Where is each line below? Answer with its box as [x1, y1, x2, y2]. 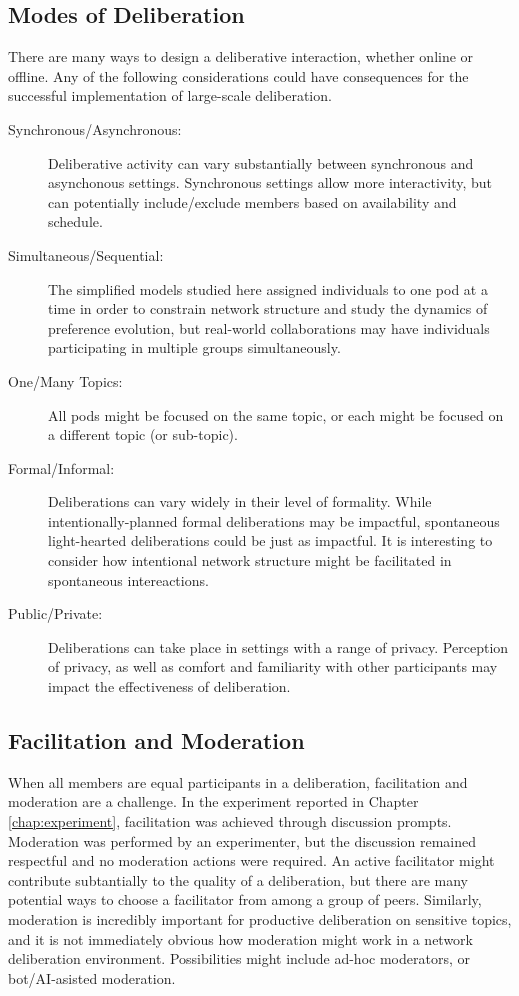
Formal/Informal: [8, 457, 115, 478]
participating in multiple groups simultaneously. [48, 337, 341, 358]
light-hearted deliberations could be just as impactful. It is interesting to [48, 530, 493, 551]
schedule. [48, 211, 103, 232]
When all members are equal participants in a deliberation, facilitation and [8, 771, 468, 792]
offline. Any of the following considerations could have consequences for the [8, 65, 469, 86]
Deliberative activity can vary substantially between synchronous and [48, 152, 474, 173]
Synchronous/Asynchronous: [8, 118, 182, 139]
